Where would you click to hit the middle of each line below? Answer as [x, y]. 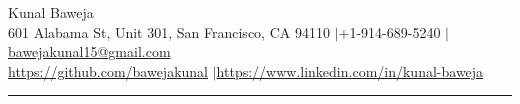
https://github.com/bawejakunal [108, 70]
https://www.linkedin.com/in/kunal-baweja [350, 70]
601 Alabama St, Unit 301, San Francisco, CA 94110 [169, 31]
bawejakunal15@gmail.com [89, 51]
